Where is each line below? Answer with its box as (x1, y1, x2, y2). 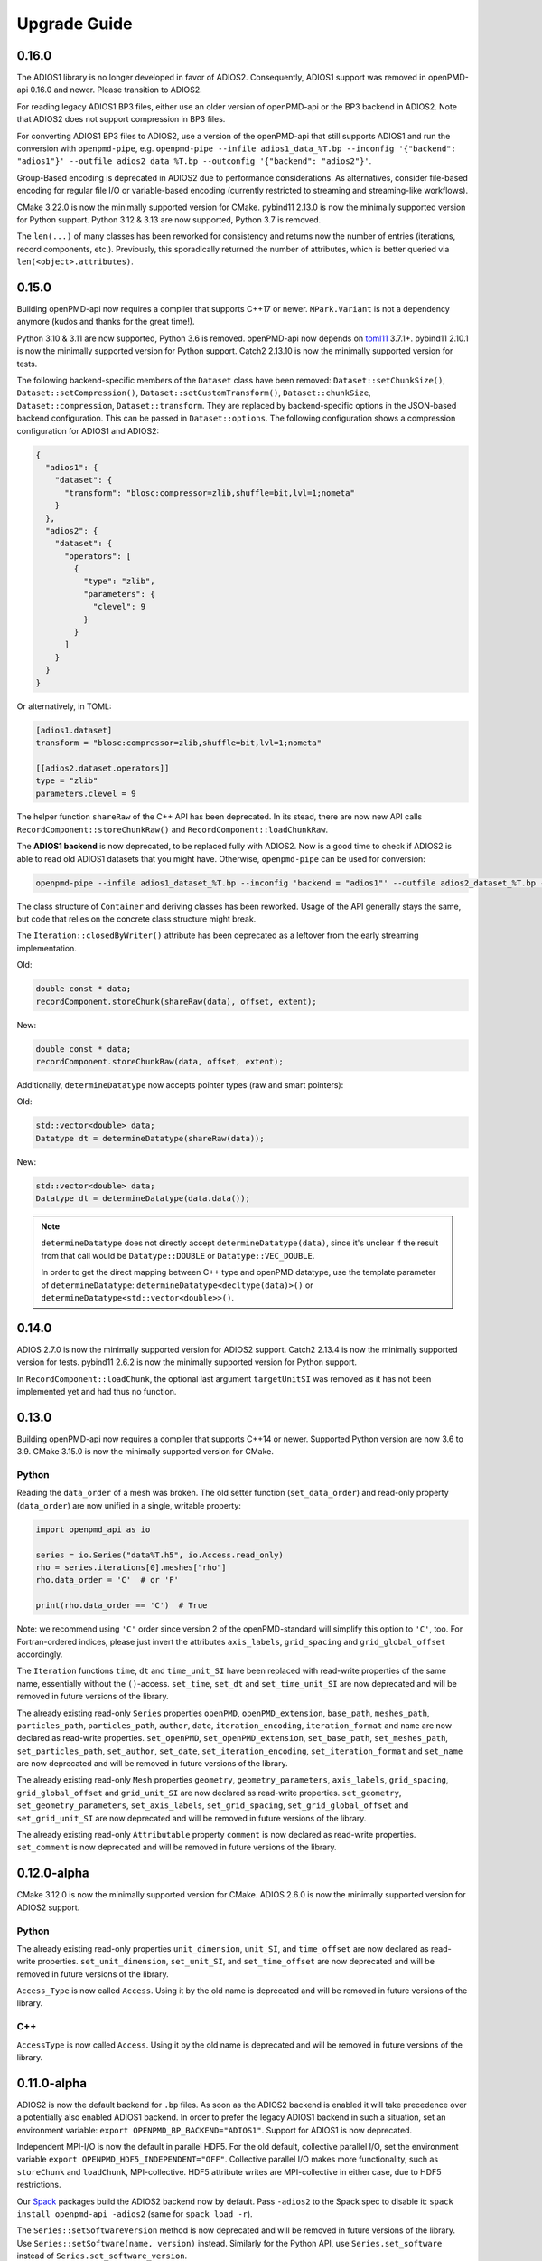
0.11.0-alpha (16, 2076, 88, 2091)
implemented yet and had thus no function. (16, 1386, 177, 1397)
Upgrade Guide (16, 14, 133, 33)
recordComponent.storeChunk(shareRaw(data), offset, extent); (35, 996, 317, 1007)
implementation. (16, 942, 77, 953)
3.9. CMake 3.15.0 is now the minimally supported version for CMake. (16, 1446, 275, 1457)
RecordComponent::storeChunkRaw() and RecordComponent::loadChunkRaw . (16, 824, 329, 835)
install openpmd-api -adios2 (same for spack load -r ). (16, 2209, 253, 2219)
